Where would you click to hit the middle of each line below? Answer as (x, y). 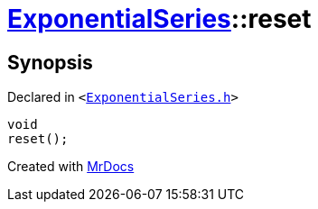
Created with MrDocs (71, 167)
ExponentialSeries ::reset (159, 19)
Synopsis (50, 62)
